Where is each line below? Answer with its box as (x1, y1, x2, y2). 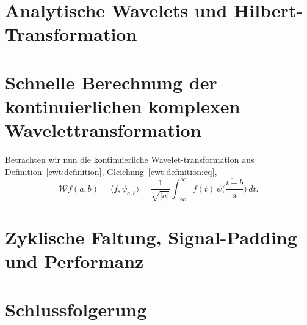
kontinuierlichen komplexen (5, 93, 240, 118)
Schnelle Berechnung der (5, 69, 217, 94)
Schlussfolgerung (5, 296, 147, 321)
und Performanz (5, 248, 144, 274)
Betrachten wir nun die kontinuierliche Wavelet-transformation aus (5, 153, 255, 166)
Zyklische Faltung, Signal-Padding (5, 225, 297, 250)
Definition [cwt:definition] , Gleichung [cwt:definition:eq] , (5, 165, 217, 177)
